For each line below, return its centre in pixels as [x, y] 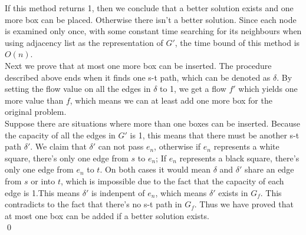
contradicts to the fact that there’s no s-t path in [93, 204]
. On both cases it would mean [155, 169]
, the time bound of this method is [237, 42]
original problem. [36, 112]
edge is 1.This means [42, 192]
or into [43, 181]
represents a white [246, 146]
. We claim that [58, 146]
